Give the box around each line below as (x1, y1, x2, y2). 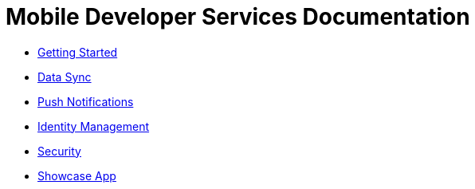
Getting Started (37, 45, 118, 59)
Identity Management (37, 119, 150, 133)
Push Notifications (37, 94, 134, 108)
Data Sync (37, 69, 92, 84)
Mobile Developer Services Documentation (6, 3, 470, 30)
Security (37, 144, 81, 158)
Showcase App (37, 168, 116, 183)
